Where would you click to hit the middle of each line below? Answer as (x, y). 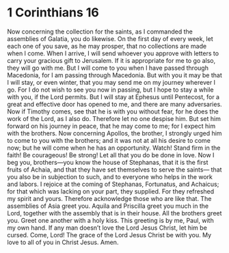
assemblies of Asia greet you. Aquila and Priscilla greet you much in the (108, 206)
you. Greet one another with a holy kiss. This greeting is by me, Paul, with (110, 220)
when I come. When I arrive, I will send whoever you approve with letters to (113, 53)
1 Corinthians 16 (53, 13)
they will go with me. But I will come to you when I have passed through (108, 68)
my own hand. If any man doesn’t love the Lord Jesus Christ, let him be (107, 228)
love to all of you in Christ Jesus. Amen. (63, 242)
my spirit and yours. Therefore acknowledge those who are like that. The (109, 198)
